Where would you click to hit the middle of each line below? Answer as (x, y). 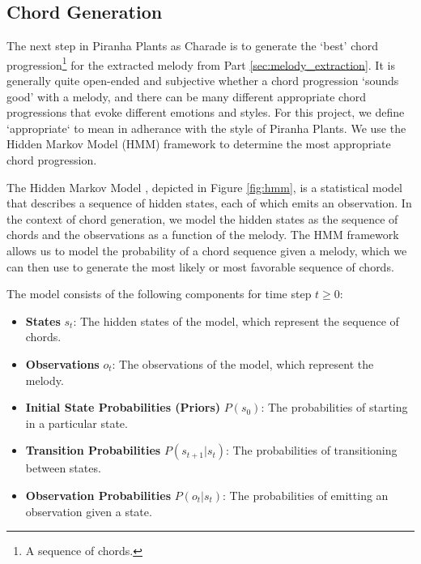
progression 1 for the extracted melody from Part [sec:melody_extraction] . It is (201, 63)
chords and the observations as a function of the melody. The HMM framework (203, 235)
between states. (63, 468)
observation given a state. (89, 511)
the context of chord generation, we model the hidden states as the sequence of (202, 218)
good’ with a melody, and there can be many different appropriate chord (186, 96)
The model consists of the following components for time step (159, 294)
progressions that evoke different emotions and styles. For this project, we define (206, 112)
